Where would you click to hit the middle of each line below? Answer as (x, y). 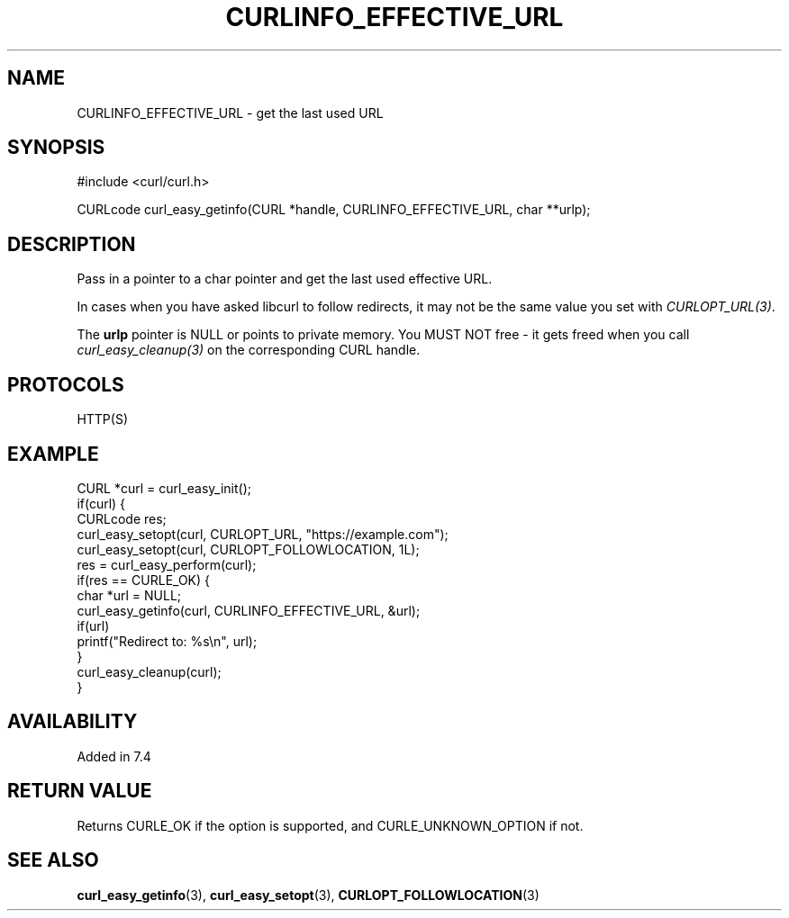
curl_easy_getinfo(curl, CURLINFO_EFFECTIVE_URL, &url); (249, 610)
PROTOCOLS (66, 384)
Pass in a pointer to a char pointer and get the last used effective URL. (285, 279)
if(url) (93, 625)
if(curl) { (101, 503)
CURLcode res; (122, 518)
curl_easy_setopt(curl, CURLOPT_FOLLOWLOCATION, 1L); (248, 549)
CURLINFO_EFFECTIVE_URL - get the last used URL (230, 112)
